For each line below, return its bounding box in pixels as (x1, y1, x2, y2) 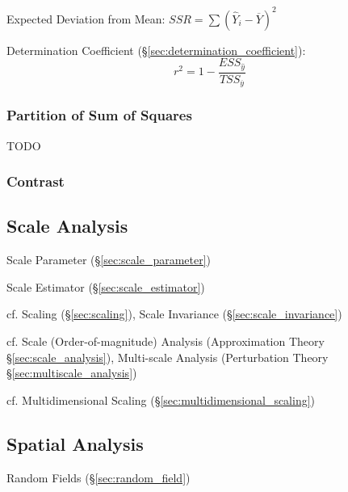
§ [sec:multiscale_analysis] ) (6, 364, 137, 381)
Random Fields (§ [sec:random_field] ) (6, 469, 191, 486)
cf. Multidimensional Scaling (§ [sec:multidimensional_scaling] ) (6, 391, 316, 408)
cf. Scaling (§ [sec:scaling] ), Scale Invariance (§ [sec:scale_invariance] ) (6, 305, 342, 322)
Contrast (6, 171, 65, 191)
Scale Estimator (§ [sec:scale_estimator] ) (6, 278, 205, 295)
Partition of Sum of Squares (6, 105, 192, 125)
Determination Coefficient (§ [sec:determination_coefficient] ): (6, 41, 306, 58)
